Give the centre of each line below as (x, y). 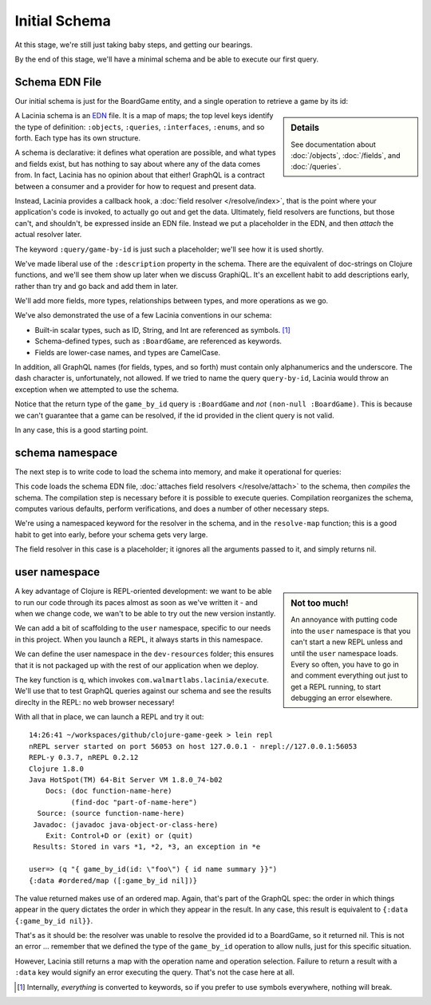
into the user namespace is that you (351, 631)
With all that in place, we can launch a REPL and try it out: (109, 717)
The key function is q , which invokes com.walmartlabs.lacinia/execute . (142, 679)
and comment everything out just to (350, 675)
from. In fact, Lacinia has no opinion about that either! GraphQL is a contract (140, 175)
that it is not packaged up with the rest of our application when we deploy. (137, 665)
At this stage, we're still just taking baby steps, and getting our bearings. (134, 45)
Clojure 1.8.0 (56, 769)
